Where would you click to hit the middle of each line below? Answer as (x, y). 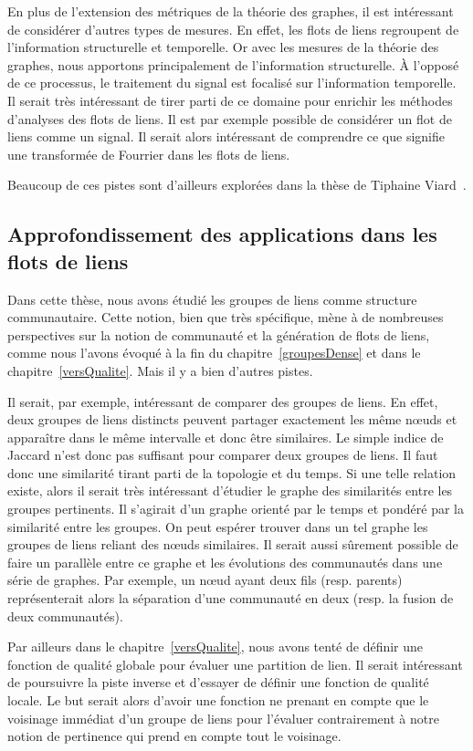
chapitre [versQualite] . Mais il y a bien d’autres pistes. (160, 370)
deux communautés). (65, 615)
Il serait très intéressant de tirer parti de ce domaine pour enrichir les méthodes (230, 100)
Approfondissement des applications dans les (222, 234)
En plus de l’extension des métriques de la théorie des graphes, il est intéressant (231, 11)
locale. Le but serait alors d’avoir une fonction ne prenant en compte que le (218, 700)
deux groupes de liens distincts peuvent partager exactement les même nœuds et (232, 419)
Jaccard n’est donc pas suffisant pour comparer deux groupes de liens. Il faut (223, 455)
